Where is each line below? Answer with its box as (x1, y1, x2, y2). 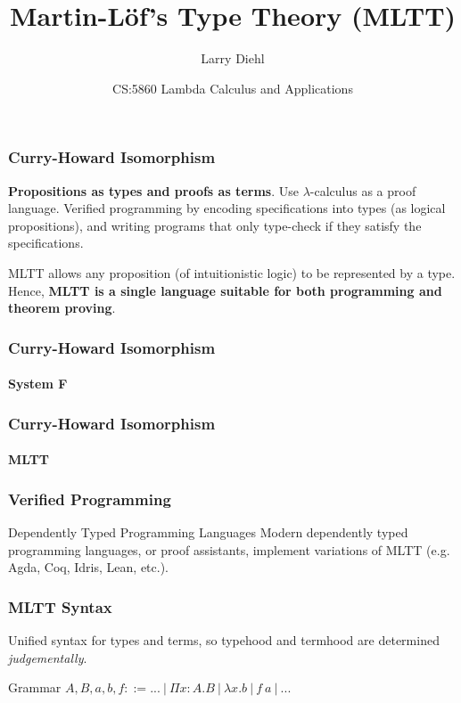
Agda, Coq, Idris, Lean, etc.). (8, 558, 169, 576)
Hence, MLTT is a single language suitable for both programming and (8, 281, 442, 299)
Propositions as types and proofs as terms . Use (8, 181, 299, 200)
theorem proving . (8, 298, 116, 317)
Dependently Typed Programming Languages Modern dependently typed (8, 523, 408, 542)
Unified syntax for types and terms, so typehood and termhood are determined (8, 631, 440, 650)
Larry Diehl (201, 49, 265, 68)
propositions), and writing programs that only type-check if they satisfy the (8, 216, 422, 234)
